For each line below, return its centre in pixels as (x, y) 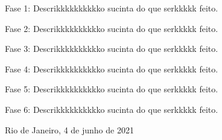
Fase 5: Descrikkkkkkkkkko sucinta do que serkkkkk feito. (112, 89)
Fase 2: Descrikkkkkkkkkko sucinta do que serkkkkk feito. (112, 28)
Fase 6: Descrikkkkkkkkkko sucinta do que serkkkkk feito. (112, 109)
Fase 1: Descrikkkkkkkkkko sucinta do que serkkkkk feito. (112, 8)
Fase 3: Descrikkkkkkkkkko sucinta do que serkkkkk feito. (112, 49)
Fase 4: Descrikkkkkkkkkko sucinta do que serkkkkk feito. (112, 68)
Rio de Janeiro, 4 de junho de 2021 (69, 129)
